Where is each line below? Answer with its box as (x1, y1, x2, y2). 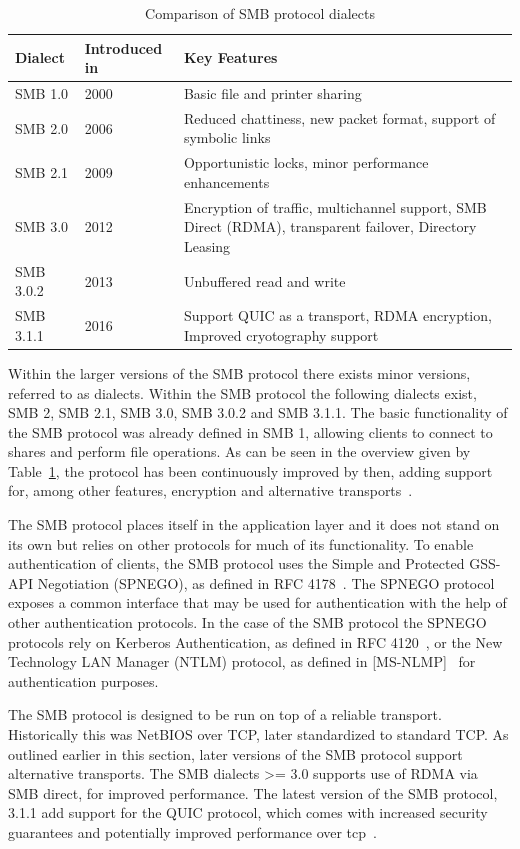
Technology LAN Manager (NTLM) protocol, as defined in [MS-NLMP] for (8, 651, 476, 672)
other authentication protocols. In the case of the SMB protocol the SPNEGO (8, 612, 487, 633)
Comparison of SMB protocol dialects (145, 3, 375, 23)
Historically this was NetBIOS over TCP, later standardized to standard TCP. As (8, 724, 509, 744)
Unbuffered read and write (183, 270, 346, 291)
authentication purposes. (8, 670, 159, 691)
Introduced (84, 37, 163, 58)
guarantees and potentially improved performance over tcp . (8, 821, 377, 842)
